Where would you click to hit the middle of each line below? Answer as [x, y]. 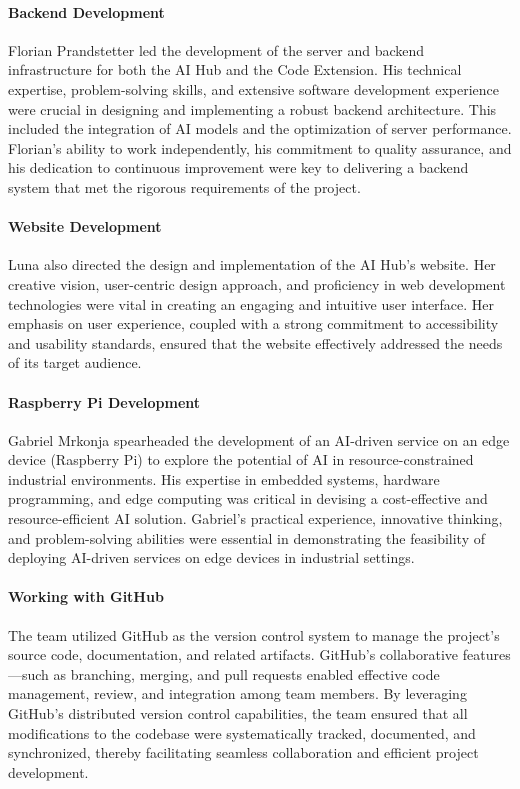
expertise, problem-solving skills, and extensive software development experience [253, 88]
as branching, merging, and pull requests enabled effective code [246, 673]
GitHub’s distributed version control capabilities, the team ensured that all [238, 713]
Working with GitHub [86, 596]
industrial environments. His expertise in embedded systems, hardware [224, 478]
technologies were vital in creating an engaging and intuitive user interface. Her [251, 303]
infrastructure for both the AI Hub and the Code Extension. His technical [235, 69]
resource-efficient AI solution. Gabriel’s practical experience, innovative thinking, [255, 518]
